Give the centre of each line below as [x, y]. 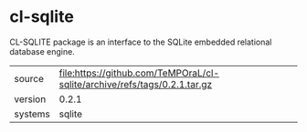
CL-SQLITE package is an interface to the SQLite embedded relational [141, 42]
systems [32, 114]
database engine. [42, 51]
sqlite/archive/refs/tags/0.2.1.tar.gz [136, 84]
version [30, 99]
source [29, 78]
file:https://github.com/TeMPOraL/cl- [139, 73]
